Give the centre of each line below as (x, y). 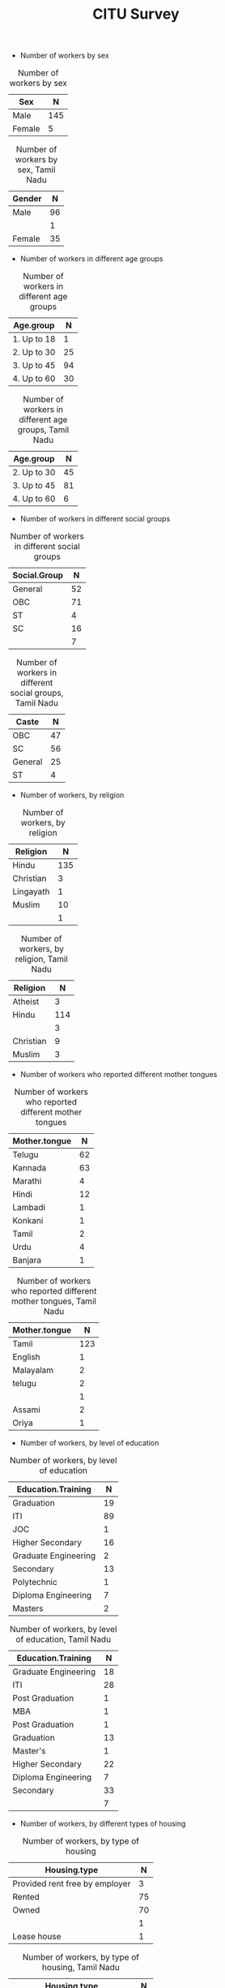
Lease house (37, 1937)
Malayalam (33, 1370)
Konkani (28, 1221)
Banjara (27, 1260)
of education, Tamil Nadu (64, 1639)
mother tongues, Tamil (54, 1301)
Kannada (30, 1168)
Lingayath (31, 891)
